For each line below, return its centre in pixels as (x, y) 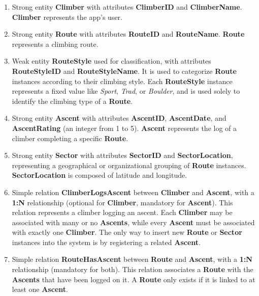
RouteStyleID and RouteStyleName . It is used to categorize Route (124, 71)
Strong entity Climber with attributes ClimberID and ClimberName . (127, 7)
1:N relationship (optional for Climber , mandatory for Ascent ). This (122, 202)
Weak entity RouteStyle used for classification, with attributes (111, 61)
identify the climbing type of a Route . (72, 101)
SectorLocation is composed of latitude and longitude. (100, 175)
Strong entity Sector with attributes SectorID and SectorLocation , (122, 155)
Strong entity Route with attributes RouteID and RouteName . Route (128, 34)
